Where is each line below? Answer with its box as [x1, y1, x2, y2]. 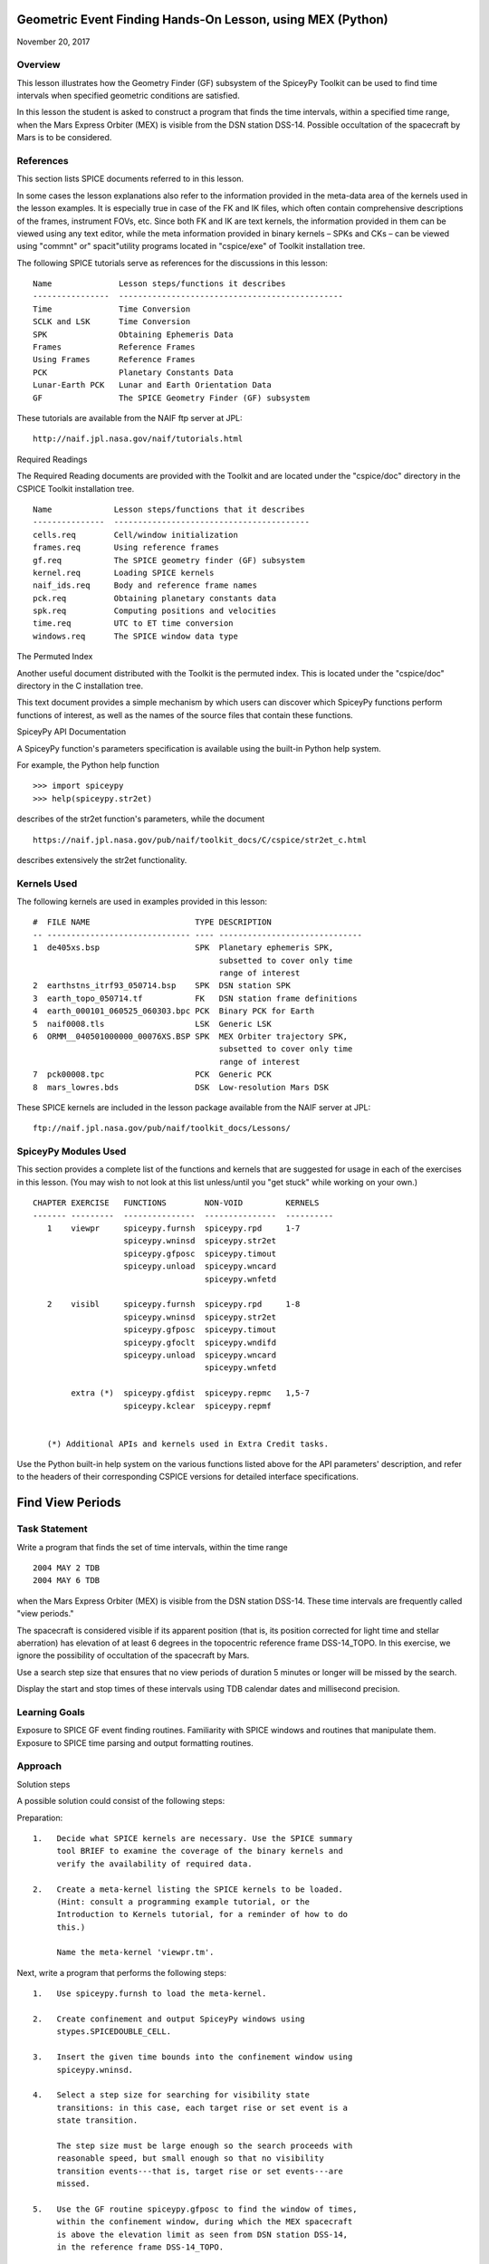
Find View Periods [16, 1495, 121, 1511]
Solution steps [16, 1779, 71, 1789]
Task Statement [16, 1522, 88, 1535]
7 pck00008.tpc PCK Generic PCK [33, 1070, 272, 1079]
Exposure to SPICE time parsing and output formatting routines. [16, 1737, 254, 1748]
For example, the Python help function [16, 759, 160, 770]
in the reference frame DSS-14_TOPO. [56, 2242, 225, 2252]
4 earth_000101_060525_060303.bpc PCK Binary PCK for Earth [33, 1006, 315, 1016]
